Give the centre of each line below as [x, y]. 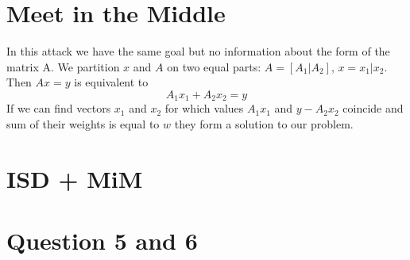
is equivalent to [111, 82]
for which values [204, 108]
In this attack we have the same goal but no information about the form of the [198, 51]
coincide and [373, 108]
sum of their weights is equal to [83, 123]
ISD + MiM [75, 178]
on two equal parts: [214, 66]
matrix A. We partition [63, 66]
